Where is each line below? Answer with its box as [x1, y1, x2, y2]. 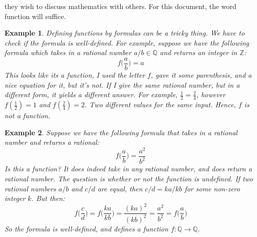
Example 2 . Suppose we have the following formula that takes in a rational [5, 127, 237, 137]
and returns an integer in [160, 47, 237, 58]
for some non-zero [184, 183, 240, 193]
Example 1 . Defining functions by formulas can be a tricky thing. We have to [5, 28, 245, 38]
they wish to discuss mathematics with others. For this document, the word [5, 1, 236, 11]
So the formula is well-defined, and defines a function [5, 223, 168, 233]
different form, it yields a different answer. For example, [5, 89, 178, 100]
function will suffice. [5, 11, 66, 21]
